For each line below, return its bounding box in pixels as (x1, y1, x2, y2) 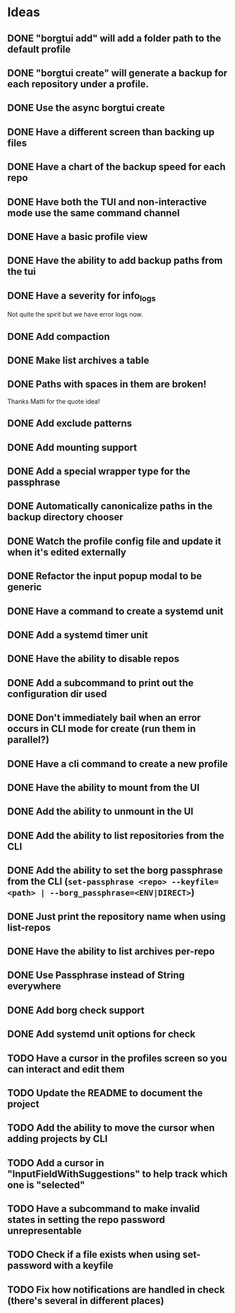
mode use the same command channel (7, 207, 180, 219)
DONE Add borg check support (7, 1004, 145, 1016)
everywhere (7, 980, 62, 993)
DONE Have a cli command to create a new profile (7, 758, 228, 769)
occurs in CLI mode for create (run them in (7, 723, 196, 735)
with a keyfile (53, 1259, 114, 1271)
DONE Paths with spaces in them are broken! (7, 378, 207, 391)
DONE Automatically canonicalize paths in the (7, 501, 213, 513)
